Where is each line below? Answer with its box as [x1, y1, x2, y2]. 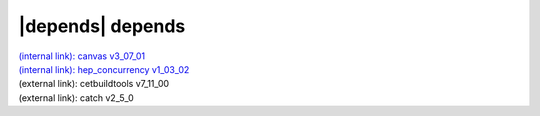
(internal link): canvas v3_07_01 [18, 50, 145, 62]
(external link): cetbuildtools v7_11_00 [18, 78, 170, 90]
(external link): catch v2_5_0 [18, 91, 134, 104]
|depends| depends [18, 15, 186, 37]
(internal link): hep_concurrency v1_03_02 [18, 63, 190, 75]
